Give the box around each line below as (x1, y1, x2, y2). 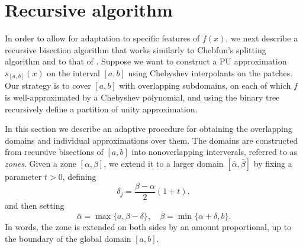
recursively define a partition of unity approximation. (5, 102, 198, 115)
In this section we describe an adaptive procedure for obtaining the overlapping (5, 122, 292, 135)
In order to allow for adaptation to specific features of (5, 32, 200, 44)
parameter (5, 170, 42, 182)
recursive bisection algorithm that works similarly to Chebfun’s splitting (5, 43, 266, 56)
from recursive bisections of (5, 145, 104, 158)
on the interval (47, 66, 100, 79)
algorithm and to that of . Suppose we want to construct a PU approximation (5, 55, 287, 67)
